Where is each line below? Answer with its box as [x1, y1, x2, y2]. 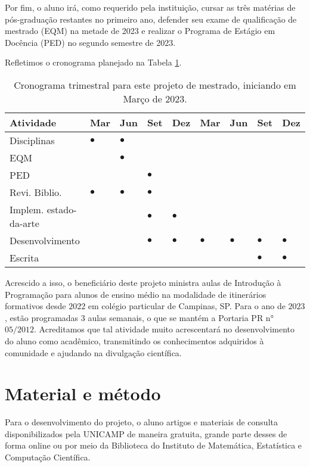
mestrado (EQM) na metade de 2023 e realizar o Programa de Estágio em [5, 24, 275, 37]
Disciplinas [10, 133, 55, 147]
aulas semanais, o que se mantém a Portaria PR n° [88, 311, 274, 323]
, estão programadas [5, 311, 79, 323]
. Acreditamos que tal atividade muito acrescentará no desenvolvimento [34, 323, 295, 335]
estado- [46, 202, 77, 216]
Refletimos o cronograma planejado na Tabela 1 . [5, 56, 182, 69]
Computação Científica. [5, 451, 91, 463]
